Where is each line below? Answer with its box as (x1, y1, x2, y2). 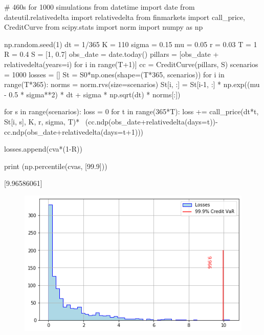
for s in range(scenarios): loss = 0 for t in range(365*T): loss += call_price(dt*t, (4, 106, 259, 117)
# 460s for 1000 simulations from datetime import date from (4, 2, 195, 12)
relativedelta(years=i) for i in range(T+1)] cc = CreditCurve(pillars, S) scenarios (4, 58, 258, 69)
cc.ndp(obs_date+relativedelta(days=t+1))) (4, 126, 144, 137)
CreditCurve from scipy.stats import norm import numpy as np (4, 22, 203, 32)
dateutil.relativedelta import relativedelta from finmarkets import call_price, (4, 11, 245, 22)
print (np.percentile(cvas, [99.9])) (4, 160, 107, 171)
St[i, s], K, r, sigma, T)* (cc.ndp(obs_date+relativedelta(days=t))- (4, 116, 218, 127)
